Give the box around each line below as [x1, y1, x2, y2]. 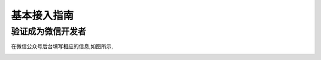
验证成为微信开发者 [11, 26, 86, 37]
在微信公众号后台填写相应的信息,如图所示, [11, 43, 114, 50]
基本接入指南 [11, 9, 74, 22]
